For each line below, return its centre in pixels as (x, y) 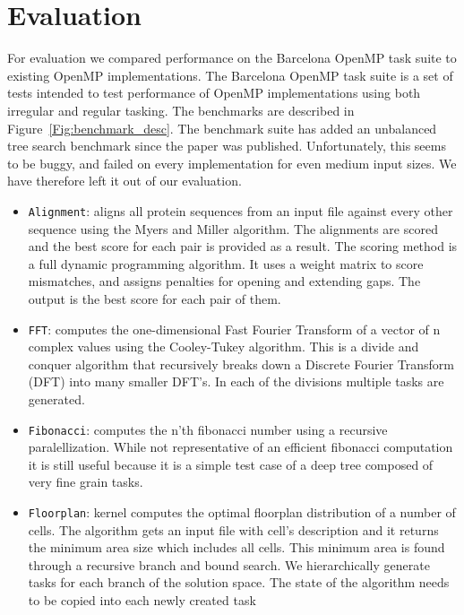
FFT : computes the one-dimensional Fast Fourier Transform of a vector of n (234, 329)
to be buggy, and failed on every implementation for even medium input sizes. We (232, 163)
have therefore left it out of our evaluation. (125, 181)
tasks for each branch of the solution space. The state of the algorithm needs (239, 582)
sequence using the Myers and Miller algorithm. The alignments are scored (233, 228)
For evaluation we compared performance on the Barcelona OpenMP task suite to (232, 58)
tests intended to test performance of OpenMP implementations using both (214, 93)
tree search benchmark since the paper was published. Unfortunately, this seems (227, 146)
